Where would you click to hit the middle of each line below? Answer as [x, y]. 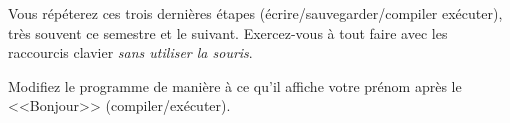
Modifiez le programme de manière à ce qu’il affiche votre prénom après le [235, 85]
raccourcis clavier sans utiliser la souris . [130, 52]
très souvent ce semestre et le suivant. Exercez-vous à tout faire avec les [228, 32]
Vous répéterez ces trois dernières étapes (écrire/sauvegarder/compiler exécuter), [255, 13]
